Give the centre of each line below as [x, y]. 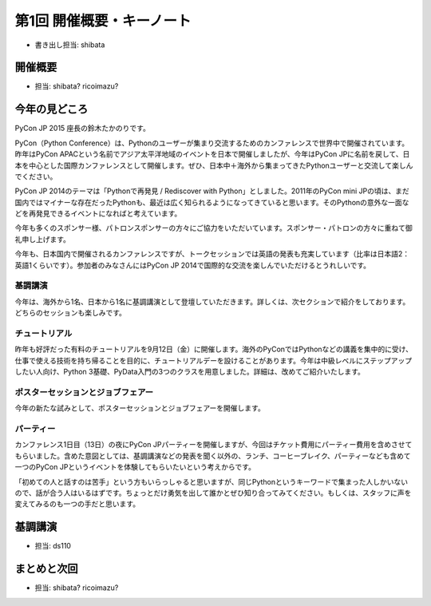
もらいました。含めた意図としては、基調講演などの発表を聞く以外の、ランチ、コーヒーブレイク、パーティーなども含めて [213, 456]
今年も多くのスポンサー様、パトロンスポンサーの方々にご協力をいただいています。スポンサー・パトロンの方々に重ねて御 [214, 228]
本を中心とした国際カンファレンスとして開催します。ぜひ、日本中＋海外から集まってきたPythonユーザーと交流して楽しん [214, 165]
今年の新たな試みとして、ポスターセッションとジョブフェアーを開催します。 [140, 408]
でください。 [36, 176]
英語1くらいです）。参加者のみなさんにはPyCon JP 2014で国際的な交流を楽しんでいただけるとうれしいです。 [193, 265]
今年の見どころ [51, 109]
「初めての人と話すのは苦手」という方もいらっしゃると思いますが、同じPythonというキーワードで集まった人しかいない [212, 481]
